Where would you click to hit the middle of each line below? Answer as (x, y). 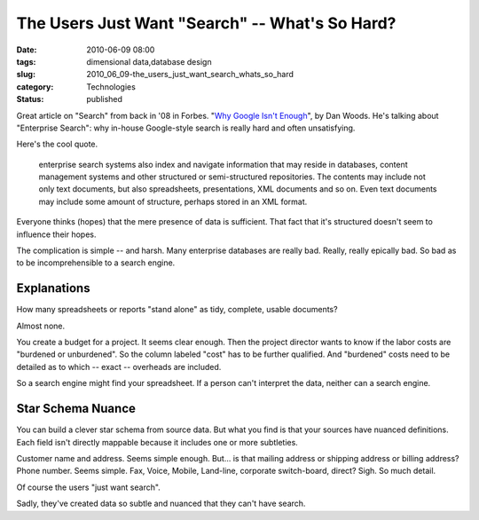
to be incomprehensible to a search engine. (96, 263)
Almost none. (41, 326)
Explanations (53, 288)
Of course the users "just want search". (89, 487)
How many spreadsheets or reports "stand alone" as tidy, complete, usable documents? (177, 310)
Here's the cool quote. (57, 144)
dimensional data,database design (149, 61)
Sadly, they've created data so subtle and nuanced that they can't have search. (161, 504)
